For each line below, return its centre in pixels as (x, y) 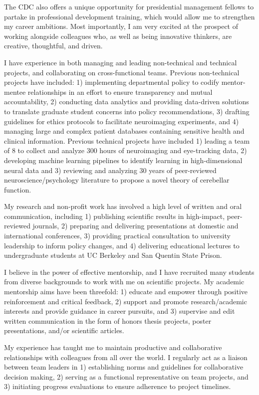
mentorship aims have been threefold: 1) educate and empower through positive (126, 292)
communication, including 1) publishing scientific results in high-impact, (115, 216)
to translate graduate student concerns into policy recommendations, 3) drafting (127, 111)
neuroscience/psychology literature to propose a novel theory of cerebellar (117, 180)
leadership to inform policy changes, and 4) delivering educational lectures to (122, 245)
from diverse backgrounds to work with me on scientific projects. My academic (124, 282)
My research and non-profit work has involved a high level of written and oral (123, 206)
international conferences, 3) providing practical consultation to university (117, 236)
